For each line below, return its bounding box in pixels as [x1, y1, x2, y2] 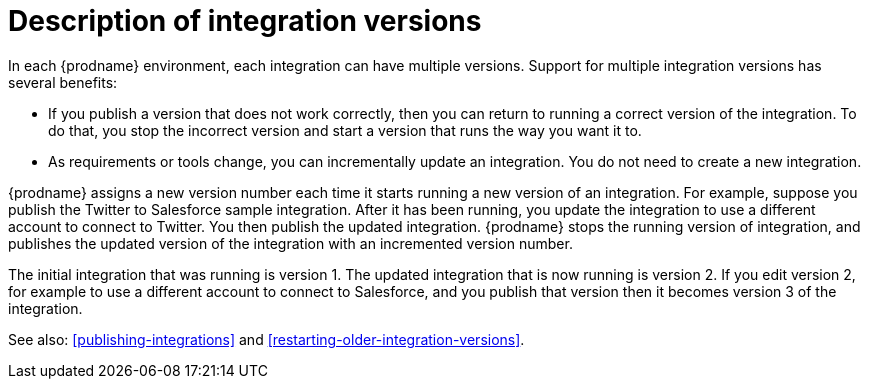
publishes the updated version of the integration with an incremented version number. [8, 234, 573, 252]
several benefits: [8, 73, 118, 91]
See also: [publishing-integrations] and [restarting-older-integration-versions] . [8, 330, 525, 348]
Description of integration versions [8, 4, 482, 38]
